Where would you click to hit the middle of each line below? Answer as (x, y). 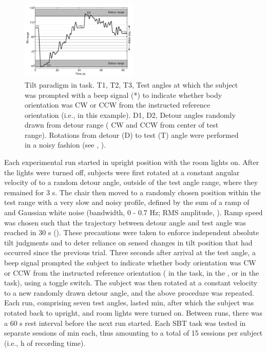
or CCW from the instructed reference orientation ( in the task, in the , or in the (132, 272)
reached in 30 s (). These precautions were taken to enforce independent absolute (132, 232)
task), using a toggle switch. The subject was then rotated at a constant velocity (131, 283)
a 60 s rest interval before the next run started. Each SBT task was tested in (125, 323)
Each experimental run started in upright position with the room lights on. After (132, 162)
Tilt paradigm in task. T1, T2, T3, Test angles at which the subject (131, 84)
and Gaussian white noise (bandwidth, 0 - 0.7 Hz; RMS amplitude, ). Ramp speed (133, 212)
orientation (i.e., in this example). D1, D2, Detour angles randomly (130, 115)
